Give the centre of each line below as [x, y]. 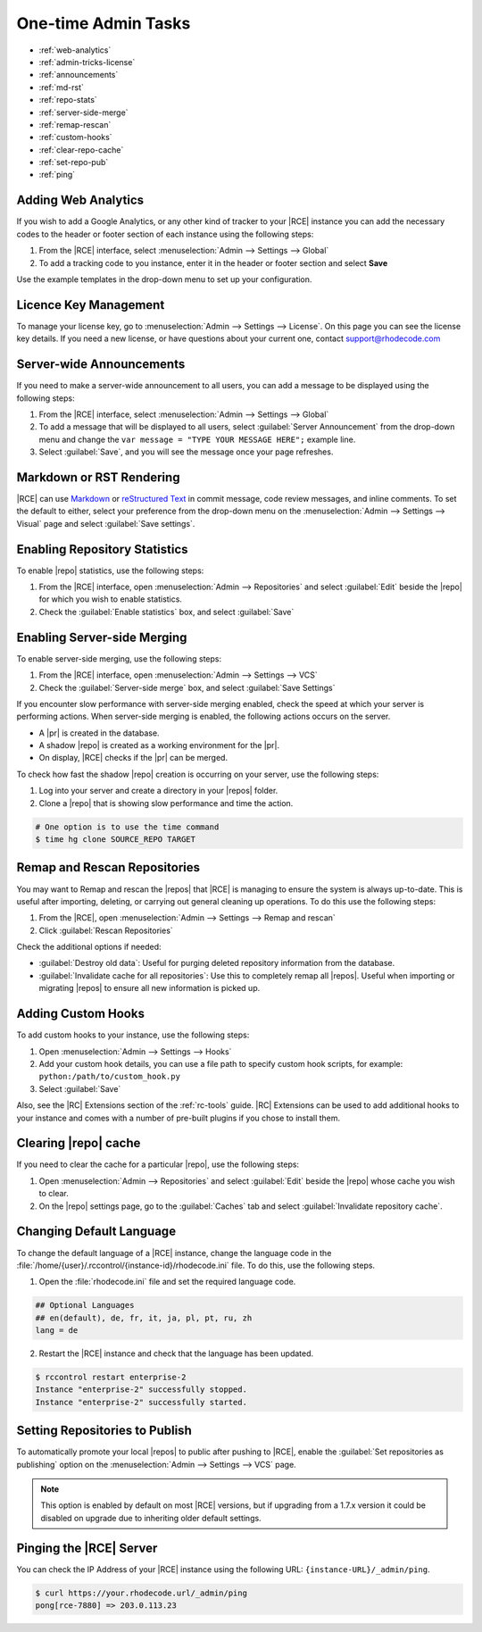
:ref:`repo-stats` [68, 100]
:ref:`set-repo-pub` [74, 162]
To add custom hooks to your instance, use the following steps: [133, 1035]
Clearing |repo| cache [79, 1143]
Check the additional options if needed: [89, 947]
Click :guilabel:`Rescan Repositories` [106, 930]
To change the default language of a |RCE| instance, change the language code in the [174, 1253]
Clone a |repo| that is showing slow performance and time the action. [166, 803]
